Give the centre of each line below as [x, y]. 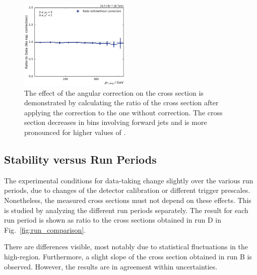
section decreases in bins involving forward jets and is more [116, 122]
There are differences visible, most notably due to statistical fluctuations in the [126, 247]
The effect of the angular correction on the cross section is [114, 92]
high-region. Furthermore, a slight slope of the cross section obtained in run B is [128, 256]
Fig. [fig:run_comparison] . [45, 229]
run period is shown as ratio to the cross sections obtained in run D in [113, 220]
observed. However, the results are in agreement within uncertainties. [111, 266]
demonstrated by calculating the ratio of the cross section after [121, 102]
